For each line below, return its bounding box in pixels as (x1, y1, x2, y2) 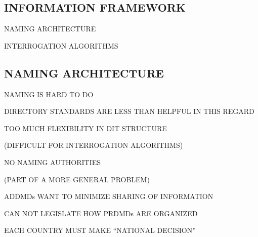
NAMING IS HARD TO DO (4, 89, 94, 99)
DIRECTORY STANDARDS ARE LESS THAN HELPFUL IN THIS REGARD (4, 106, 254, 116)
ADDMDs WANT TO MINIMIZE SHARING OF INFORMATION (4, 191, 213, 202)
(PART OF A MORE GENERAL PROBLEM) (4, 174, 150, 184)
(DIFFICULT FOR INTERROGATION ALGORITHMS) (4, 140, 183, 150)
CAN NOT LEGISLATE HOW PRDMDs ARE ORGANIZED (4, 208, 198, 218)
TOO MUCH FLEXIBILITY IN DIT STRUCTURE (4, 123, 167, 133)
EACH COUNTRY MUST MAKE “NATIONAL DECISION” (4, 225, 196, 235)
